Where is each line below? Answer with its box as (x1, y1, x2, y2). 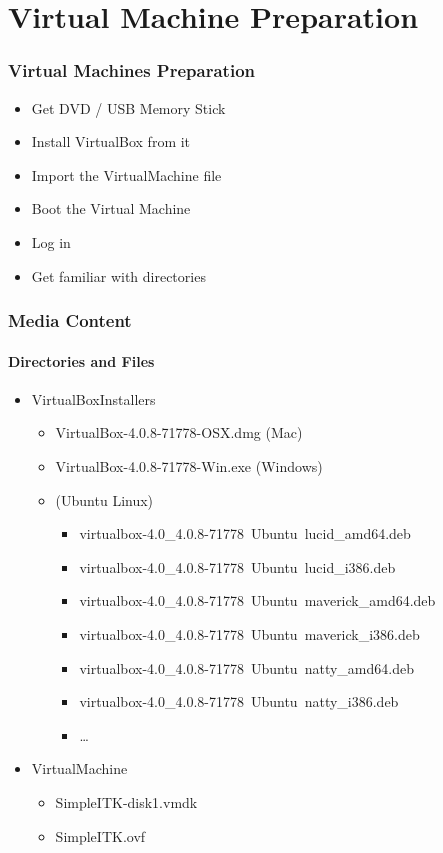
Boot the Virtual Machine (31, 198, 191, 219)
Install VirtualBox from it (31, 131, 191, 152)
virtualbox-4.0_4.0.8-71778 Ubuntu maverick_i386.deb (79, 623, 420, 644)
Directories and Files (8, 350, 155, 371)
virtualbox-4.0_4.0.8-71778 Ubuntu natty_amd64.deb (79, 657, 414, 678)
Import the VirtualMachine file (31, 164, 222, 185)
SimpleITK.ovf (55, 825, 146, 846)
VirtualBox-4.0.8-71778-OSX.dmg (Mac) (55, 422, 303, 443)
